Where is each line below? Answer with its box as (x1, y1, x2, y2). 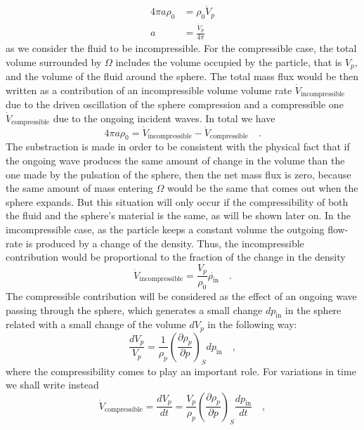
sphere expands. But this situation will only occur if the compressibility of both (6, 194, 349, 209)
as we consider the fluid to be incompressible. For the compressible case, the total (6, 41, 357, 56)
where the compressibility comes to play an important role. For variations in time (6, 363, 356, 378)
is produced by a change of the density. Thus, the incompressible (25, 235, 304, 250)
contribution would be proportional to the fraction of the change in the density (6, 249, 346, 264)
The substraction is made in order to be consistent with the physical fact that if (6, 139, 350, 154)
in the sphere (285, 302, 342, 317)
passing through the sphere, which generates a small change (6, 302, 263, 317)
